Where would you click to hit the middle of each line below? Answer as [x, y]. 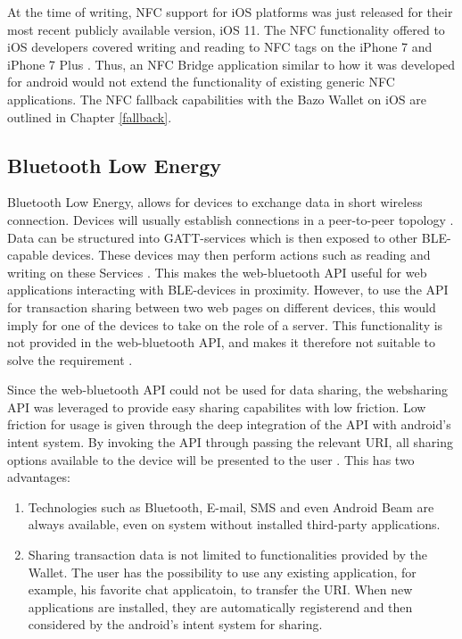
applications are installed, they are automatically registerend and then [220, 606]
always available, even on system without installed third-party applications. [234, 524]
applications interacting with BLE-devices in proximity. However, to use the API [228, 290]
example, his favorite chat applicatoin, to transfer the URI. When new [220, 589]
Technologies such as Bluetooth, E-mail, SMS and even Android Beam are [231, 506]
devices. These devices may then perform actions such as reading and [241, 255]
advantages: [39, 477]
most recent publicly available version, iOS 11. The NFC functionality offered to [226, 29]
